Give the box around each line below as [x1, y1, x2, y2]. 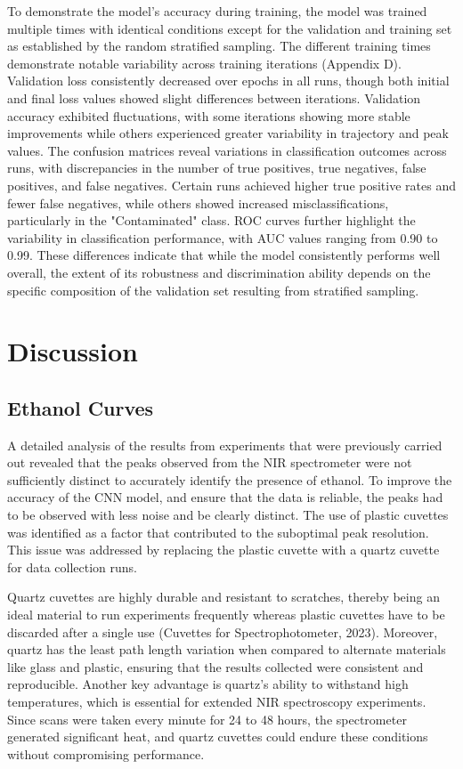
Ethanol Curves [7, 393, 154, 421]
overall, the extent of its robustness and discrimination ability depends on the [7, 263, 431, 281]
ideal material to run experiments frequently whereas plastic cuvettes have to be [7, 605, 445, 624]
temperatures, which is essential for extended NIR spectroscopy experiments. [7, 692, 426, 710]
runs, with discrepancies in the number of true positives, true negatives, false [7, 158, 426, 177]
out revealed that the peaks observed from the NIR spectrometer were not [7, 453, 412, 472]
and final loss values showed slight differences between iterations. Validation [7, 88, 421, 107]
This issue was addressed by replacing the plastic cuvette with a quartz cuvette [7, 540, 440, 559]
